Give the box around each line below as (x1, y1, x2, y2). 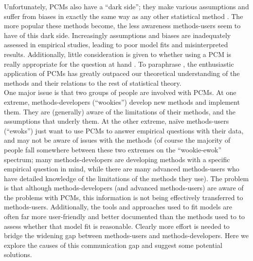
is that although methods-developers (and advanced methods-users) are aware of (4, 183, 244, 193)
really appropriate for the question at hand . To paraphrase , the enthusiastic (4, 58, 234, 69)
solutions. (4, 249, 32, 260)
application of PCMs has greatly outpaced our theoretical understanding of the (4, 68, 240, 78)
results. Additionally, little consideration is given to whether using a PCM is (4, 49, 232, 59)
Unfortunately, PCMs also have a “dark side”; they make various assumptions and (4, 1, 249, 11)
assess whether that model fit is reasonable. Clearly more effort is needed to (4, 221, 230, 231)
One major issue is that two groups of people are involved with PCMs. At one (4, 87, 236, 97)
